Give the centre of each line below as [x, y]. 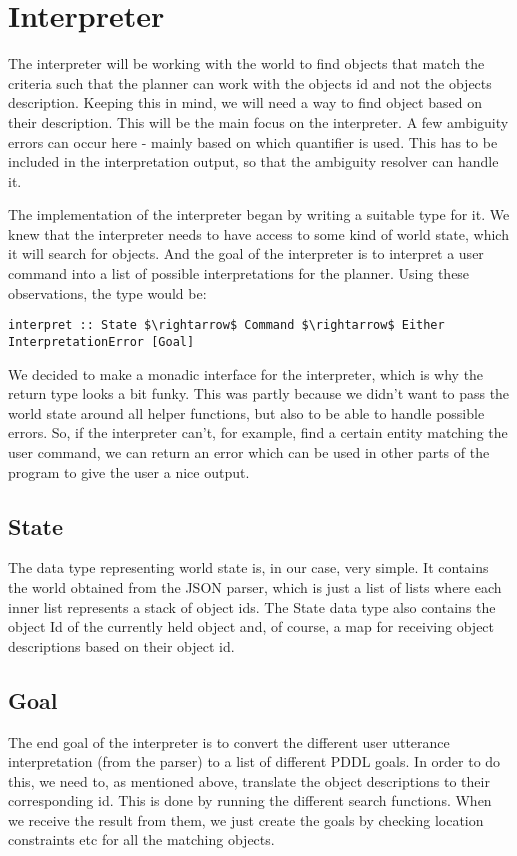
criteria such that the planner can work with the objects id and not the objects [250, 82]
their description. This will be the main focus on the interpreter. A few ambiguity [258, 121]
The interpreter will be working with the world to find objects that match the [246, 63]
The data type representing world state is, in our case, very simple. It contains [248, 567]
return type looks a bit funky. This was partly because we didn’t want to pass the [259, 393]
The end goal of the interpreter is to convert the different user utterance [229, 741]
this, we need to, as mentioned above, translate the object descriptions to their [249, 780]
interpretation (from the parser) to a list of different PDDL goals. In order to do [254, 761]
